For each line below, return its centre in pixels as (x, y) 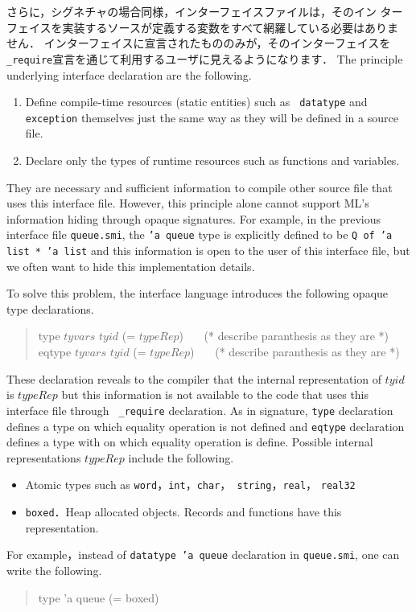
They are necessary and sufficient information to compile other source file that (200, 187)
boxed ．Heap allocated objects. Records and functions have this (183, 511)
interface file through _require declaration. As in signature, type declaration (200, 410)
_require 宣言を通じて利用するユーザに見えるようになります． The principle (205, 58)
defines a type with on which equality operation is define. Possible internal (190, 442)
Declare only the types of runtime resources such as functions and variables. (212, 160)
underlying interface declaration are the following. (129, 74)
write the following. (54, 570)
